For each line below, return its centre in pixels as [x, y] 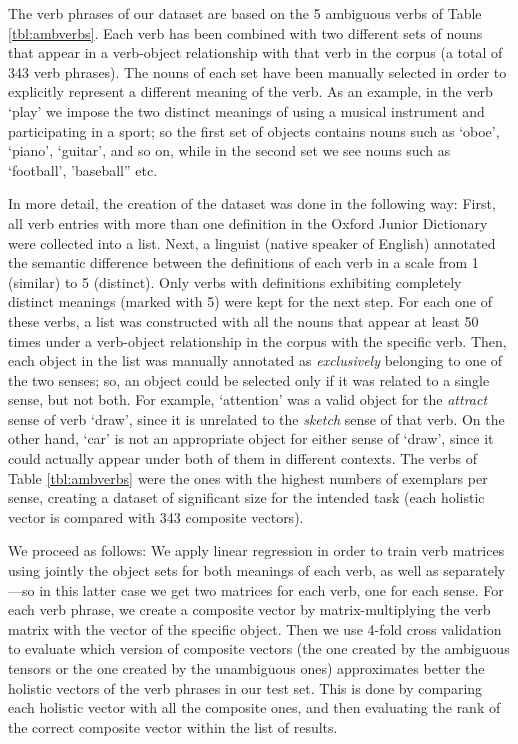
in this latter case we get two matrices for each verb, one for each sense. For [271, 589]
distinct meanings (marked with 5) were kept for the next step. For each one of [250, 301]
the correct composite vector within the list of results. [173, 726]
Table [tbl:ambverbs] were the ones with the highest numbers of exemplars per [248, 477]
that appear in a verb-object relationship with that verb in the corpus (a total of [255, 52]
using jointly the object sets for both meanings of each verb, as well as [223, 570]
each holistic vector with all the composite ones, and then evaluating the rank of [254, 707]
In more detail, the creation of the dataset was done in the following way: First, [252, 203]
